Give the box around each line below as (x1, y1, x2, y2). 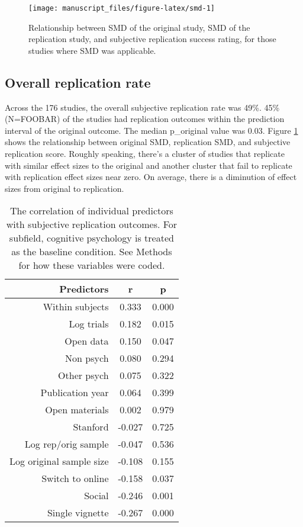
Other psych (58, 368, 109, 383)
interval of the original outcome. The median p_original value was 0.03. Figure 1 (5, 124, 298, 136)
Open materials (45, 403, 109, 417)
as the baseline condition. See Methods (11, 245, 172, 259)
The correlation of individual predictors (9, 204, 173, 218)
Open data (65, 334, 109, 348)
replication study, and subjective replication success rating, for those (28, 33, 276, 45)
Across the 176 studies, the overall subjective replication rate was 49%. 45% (5, 101, 280, 113)
